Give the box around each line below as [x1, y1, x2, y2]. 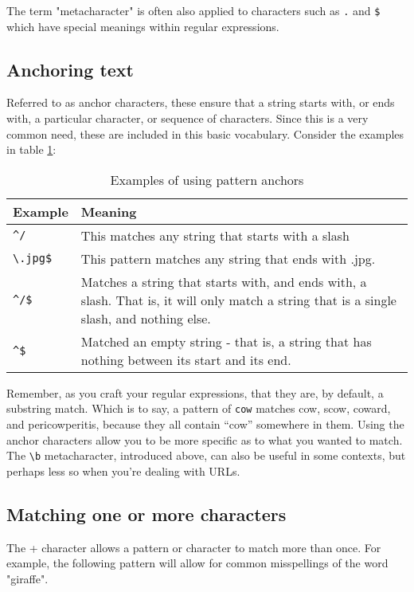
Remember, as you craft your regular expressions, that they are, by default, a [6, 384, 384, 401]
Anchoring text [6, 57, 134, 81]
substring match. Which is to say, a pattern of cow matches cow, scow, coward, [6, 400, 391, 417]
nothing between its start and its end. [80, 350, 291, 369]
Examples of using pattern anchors [110, 170, 304, 189]
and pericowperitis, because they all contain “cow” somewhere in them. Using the [6, 416, 404, 433]
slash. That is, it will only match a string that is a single [80, 290, 396, 309]
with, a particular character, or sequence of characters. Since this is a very [6, 110, 369, 127]
